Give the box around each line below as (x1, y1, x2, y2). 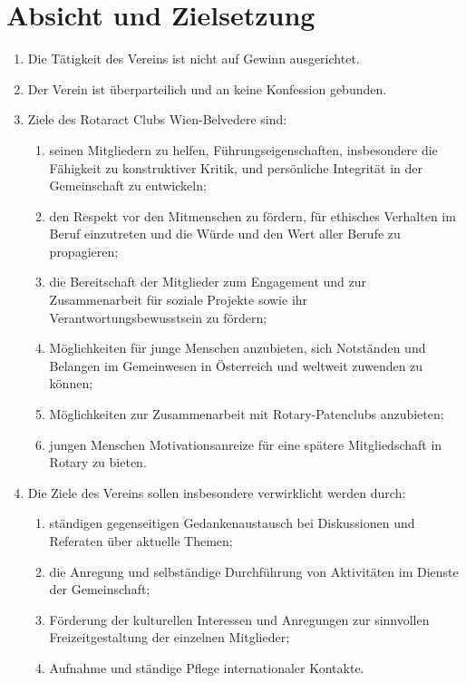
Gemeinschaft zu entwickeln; (49, 176, 207, 195)
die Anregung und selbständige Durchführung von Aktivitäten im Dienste (49, 561, 459, 581)
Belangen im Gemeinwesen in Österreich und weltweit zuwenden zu (49, 356, 423, 375)
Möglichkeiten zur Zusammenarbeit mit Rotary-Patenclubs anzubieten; (49, 405, 444, 424)
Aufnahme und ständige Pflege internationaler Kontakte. (49, 658, 364, 677)
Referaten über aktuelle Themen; (49, 532, 233, 550)
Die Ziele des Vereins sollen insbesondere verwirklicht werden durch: (27, 483, 406, 502)
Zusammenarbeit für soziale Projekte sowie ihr (49, 290, 308, 309)
